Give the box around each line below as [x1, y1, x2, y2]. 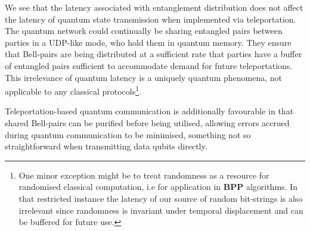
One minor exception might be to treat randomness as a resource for [18, 168, 269, 181]
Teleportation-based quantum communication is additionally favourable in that [5, 105, 294, 117]
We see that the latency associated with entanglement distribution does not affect [5, 1, 303, 13]
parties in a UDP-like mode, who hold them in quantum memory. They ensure [5, 36, 292, 48]
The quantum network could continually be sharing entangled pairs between [5, 24, 283, 37]
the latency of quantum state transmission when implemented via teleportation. [5, 13, 296, 25]
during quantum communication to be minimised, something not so [5, 128, 251, 141]
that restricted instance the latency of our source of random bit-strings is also [18, 192, 303, 204]
